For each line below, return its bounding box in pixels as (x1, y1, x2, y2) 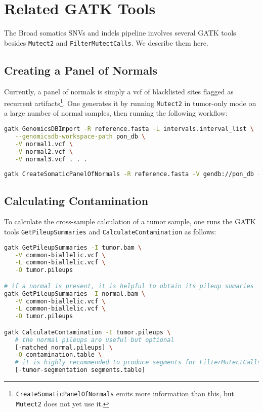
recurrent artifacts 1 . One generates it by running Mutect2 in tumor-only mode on (4, 96, 256, 108)
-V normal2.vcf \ (15, 148, 73, 155)
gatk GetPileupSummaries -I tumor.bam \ (4, 244, 142, 251)
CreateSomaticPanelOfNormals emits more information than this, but (16, 388, 234, 399)
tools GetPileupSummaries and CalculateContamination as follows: (4, 226, 216, 236)
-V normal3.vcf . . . (15, 155, 87, 163)
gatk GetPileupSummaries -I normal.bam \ (4, 290, 146, 297)
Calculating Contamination (4, 192, 149, 208)
